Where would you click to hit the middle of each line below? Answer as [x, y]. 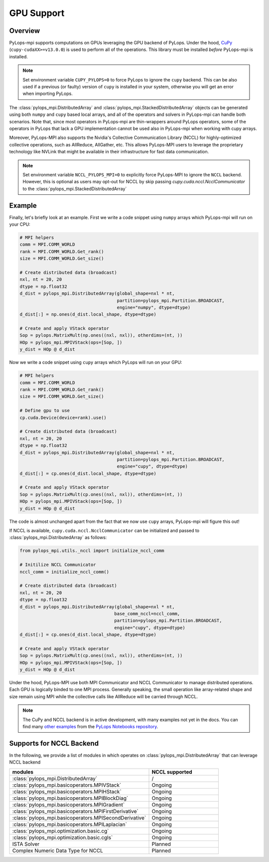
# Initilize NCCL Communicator [58, 565]
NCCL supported [172, 772]
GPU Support [37, 13]
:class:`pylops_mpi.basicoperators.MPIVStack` [67, 785]
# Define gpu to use [45, 411]
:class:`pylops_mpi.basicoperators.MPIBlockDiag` [70, 798]
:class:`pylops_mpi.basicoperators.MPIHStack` [67, 792]
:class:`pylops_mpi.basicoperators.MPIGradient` [68, 805]
